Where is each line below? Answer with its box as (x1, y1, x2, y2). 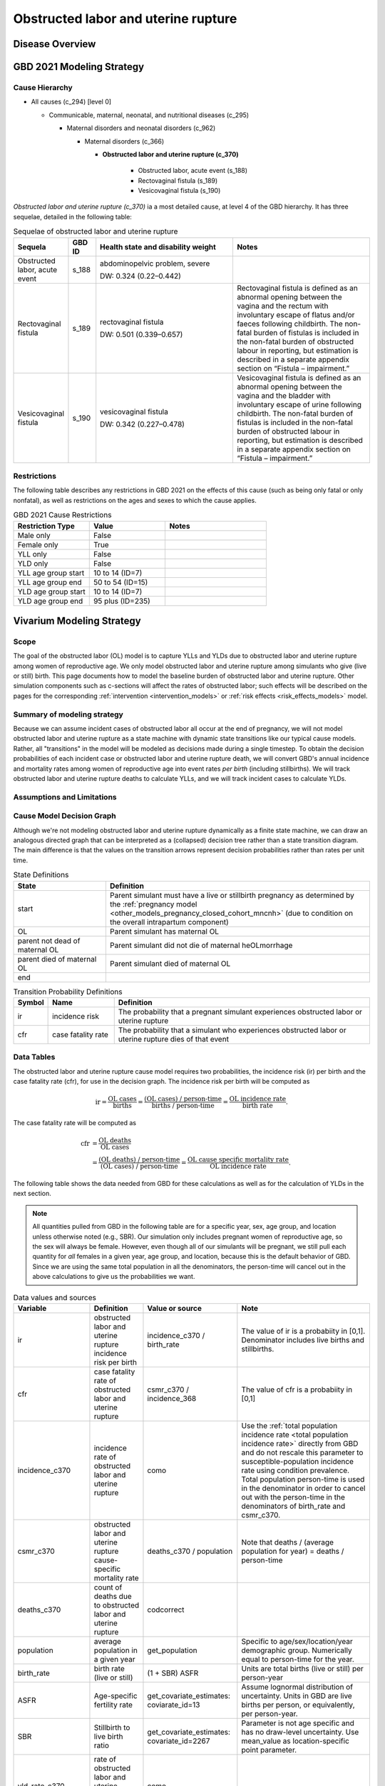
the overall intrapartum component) (109, 917, 230, 927)
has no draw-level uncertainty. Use (241, 1727, 359, 1737)
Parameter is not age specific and (241, 1718, 354, 1728)
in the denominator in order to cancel (241, 1483, 366, 1493)
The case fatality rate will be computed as (13, 1119, 137, 1127)
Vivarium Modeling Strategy (13, 614, 142, 627)
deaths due (93, 1591, 132, 1601)
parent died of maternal (17, 954, 97, 964)
